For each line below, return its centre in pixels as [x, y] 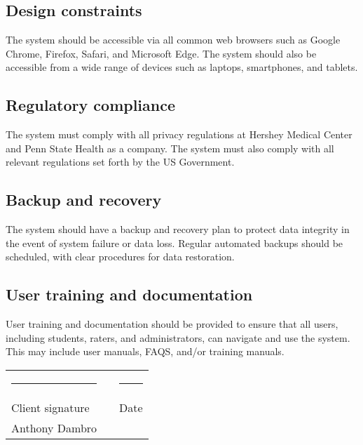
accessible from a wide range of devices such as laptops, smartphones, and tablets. [182, 67]
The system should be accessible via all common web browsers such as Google [173, 40]
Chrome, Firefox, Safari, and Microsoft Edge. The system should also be [161, 53]
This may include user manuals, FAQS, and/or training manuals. [145, 351]
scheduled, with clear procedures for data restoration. [120, 257]
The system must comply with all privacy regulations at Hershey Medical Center [179, 134]
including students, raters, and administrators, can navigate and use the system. [178, 337]
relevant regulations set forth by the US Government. [120, 162]
